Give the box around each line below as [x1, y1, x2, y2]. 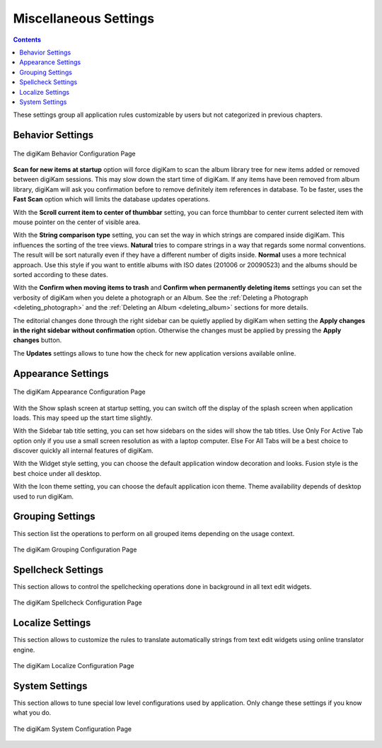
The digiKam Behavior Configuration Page [13, 149, 136, 158]
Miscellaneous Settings [13, 11, 155, 26]
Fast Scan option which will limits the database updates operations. [13, 195, 210, 204]
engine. [13, 645, 35, 654]
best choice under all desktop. [13, 469, 102, 477]
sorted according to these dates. [13, 270, 109, 279]
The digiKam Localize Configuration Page [13, 661, 134, 670]
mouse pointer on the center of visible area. [13, 218, 141, 226]
